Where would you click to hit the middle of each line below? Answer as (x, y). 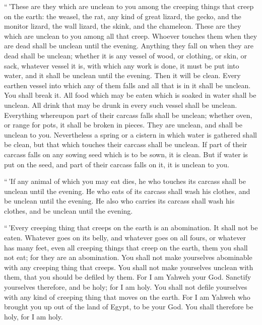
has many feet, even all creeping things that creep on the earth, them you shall (126, 247)
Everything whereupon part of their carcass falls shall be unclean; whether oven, (128, 115)
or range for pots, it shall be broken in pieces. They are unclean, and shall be (123, 125)
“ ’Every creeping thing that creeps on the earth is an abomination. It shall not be (131, 227)
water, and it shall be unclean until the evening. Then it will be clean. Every (122, 75)
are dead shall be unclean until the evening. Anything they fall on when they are (129, 46)
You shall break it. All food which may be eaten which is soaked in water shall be (130, 95)
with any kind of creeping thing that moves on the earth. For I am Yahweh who (127, 297)
